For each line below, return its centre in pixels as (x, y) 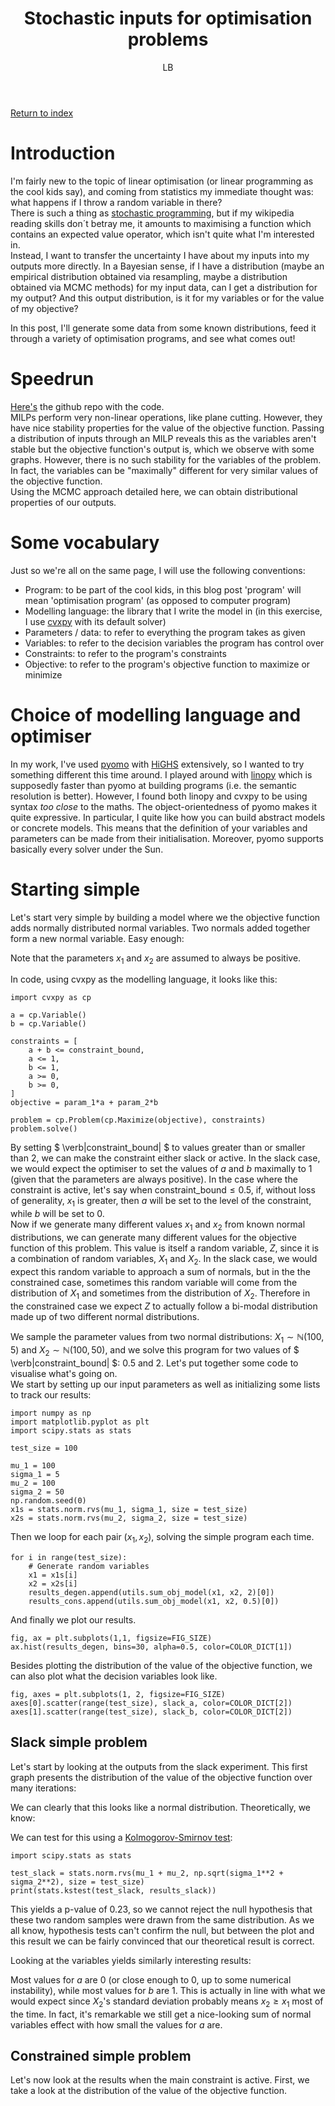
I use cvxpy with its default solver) (95, 621)
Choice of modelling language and (156, 714)
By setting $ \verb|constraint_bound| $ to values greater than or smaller (158, 1148)
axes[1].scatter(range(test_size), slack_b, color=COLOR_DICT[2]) (151, 1712)
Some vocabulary (85, 543)
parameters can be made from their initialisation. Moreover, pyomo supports (167, 838)
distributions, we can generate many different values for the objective (153, 1238)
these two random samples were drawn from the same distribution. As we (162, 1919)
